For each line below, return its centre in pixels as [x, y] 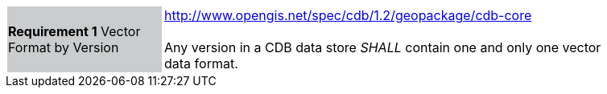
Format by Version [64, 47]
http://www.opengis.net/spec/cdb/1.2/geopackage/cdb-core [348, 15]
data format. [201, 63]
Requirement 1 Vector [74, 31]
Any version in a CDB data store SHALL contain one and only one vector [383, 47]
